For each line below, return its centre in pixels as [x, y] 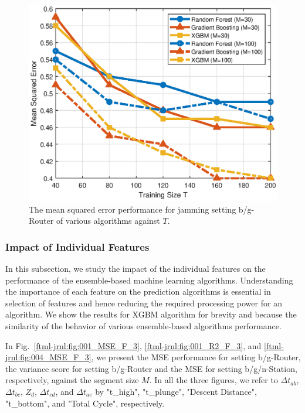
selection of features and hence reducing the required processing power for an [144, 303]
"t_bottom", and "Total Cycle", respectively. [85, 403]
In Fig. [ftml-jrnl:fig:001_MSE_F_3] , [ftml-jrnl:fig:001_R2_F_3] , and [133, 345]
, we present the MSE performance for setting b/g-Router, [196, 357]
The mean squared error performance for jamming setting [133, 209]
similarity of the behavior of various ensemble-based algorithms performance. [143, 325]
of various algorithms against [108, 221]
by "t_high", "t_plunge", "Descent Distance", [176, 391]
